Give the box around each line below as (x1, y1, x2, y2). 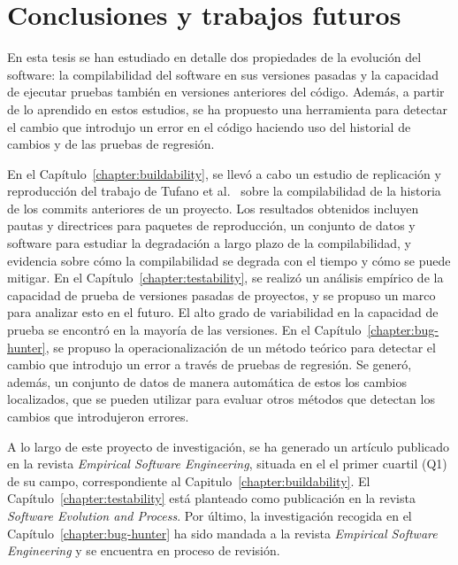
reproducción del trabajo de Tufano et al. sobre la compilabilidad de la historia (7, 182, 441, 200)
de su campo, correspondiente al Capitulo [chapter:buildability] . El (7, 471, 370, 490)
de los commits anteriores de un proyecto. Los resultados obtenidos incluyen (7, 198, 419, 217)
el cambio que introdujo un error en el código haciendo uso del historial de (7, 117, 411, 135)
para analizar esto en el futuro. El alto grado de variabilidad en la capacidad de (7, 303, 439, 321)
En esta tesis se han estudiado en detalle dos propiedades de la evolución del (7, 48, 422, 66)
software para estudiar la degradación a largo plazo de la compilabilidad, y (7, 234, 411, 252)
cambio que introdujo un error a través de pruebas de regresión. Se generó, (7, 355, 412, 374)
